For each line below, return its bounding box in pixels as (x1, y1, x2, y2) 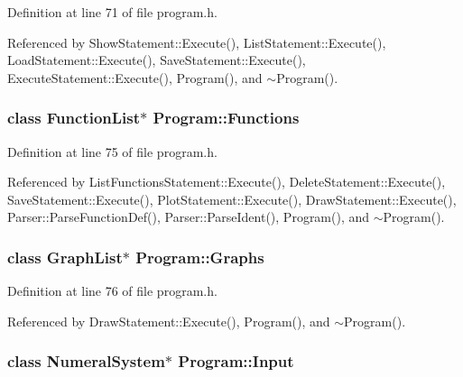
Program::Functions (153, 106, 300, 129)
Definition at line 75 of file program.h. (7, 142, 218, 161)
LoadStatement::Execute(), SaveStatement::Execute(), (7, 51, 306, 69)
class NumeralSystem (7, 350, 165, 372)
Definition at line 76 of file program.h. (7, 281, 218, 300)
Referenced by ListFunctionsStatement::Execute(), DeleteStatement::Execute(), (7, 172, 446, 191)
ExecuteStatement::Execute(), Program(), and (7, 68, 263, 87)
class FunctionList (7, 106, 141, 129)
